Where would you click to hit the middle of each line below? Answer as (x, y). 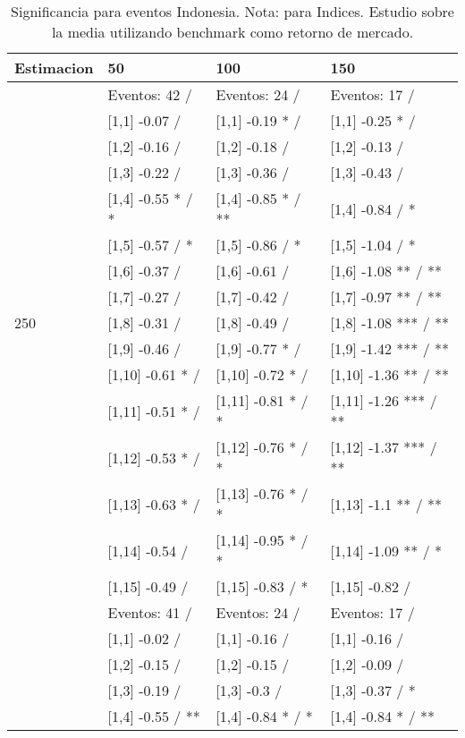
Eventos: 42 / (150, 94)
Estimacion (54, 68)
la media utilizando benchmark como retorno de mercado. (232, 32)
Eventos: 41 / (150, 612)
